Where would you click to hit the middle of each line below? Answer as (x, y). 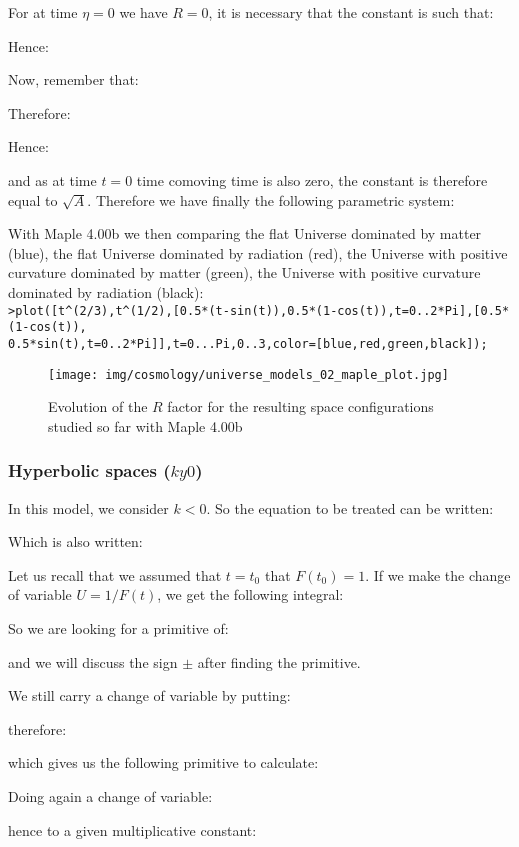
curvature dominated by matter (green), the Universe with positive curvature (244, 272)
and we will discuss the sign (93, 661)
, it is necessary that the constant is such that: (351, 12)
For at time (43, 12)
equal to (33, 199)
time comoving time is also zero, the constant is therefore (312, 179)
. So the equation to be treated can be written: (350, 507)
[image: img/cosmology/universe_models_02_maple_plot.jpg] (248, 374)
